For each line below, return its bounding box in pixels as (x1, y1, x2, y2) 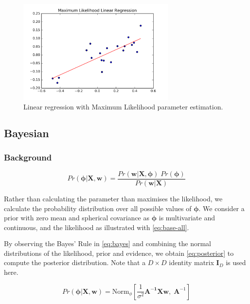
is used (226, 257, 246, 268)
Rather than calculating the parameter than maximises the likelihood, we (4, 193, 223, 203)
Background (4, 151, 52, 163)
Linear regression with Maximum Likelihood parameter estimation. (23, 102, 223, 112)
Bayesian (4, 125, 49, 141)
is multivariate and (159, 213, 215, 223)
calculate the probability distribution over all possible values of (4, 203, 192, 213)
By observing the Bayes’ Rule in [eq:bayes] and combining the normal (4, 238, 211, 249)
